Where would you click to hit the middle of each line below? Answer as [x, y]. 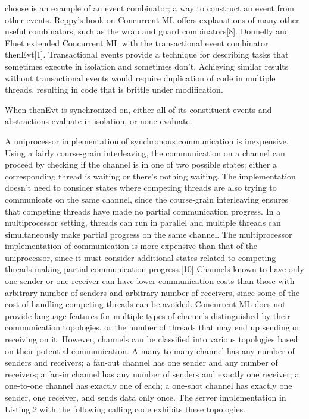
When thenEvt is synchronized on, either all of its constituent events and [138, 109]
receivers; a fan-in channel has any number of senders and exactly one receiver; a [152, 374]
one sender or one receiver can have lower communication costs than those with [150, 281]
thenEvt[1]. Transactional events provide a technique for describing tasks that [147, 54]
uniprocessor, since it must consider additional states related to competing [141, 257]
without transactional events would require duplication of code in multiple [140, 78]
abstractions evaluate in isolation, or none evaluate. [99, 121]
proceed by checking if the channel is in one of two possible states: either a [141, 164]
